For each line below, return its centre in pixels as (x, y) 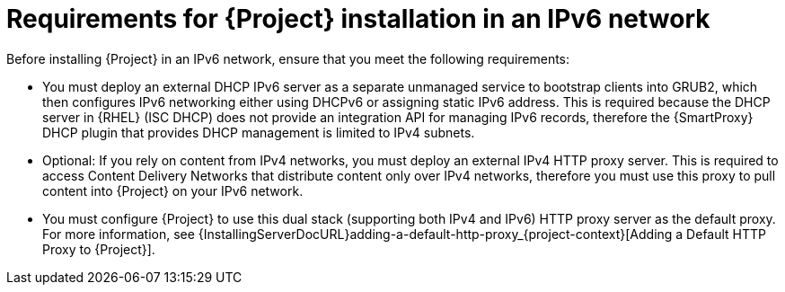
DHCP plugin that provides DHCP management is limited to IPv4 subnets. (259, 132)
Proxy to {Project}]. (99, 249)
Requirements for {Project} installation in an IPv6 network (358, 19)
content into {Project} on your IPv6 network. (173, 190)
